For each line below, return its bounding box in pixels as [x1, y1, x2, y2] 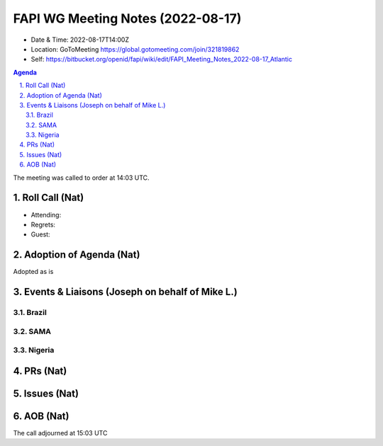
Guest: [30, 230, 50, 239]
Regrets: [30, 220, 56, 229]
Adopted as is [13, 268, 54, 276]
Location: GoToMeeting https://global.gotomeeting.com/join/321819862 [30, 45, 240, 53]
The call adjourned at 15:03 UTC [13, 428, 108, 437]
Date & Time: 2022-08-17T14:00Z [30, 35, 129, 44]
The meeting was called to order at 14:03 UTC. [13, 173, 150, 182]
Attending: [30, 210, 62, 219]
